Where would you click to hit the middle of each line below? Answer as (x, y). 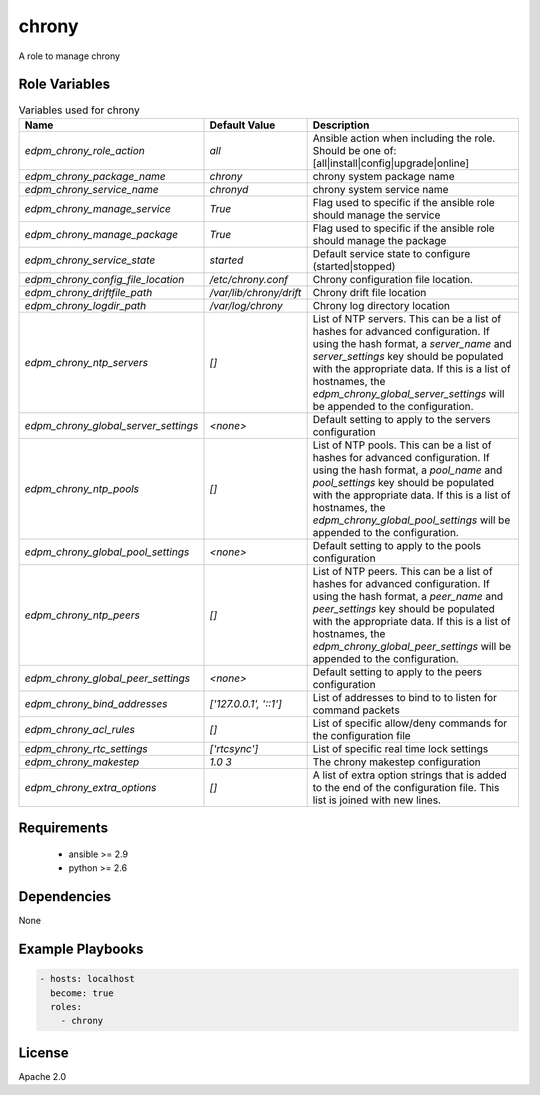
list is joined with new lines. (377, 800)
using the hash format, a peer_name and (408, 596)
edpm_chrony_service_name (91, 189)
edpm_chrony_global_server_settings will (408, 393)
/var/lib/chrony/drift (255, 292)
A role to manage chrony (69, 56)
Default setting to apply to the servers (401, 419)
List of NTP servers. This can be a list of (407, 318)
